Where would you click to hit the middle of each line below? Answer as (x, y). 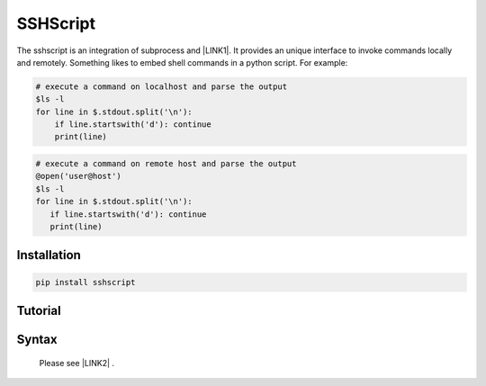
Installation (49, 255)
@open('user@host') (78, 176)
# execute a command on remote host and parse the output (166, 164)
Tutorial (39, 311)
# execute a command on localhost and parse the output (162, 86)
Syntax (37, 340)
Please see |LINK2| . (77, 363)
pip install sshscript (85, 282)
